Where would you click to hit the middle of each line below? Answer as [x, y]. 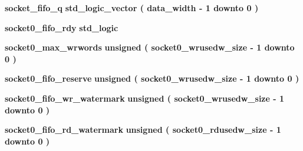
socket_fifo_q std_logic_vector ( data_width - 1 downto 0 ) [132, 8]
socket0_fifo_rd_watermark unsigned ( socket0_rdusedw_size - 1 [143, 130]
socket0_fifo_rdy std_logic [62, 27]
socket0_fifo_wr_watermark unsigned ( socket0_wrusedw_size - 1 [145, 98]
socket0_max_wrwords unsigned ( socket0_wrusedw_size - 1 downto [150, 47]
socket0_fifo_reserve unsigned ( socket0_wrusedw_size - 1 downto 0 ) [152, 78]
